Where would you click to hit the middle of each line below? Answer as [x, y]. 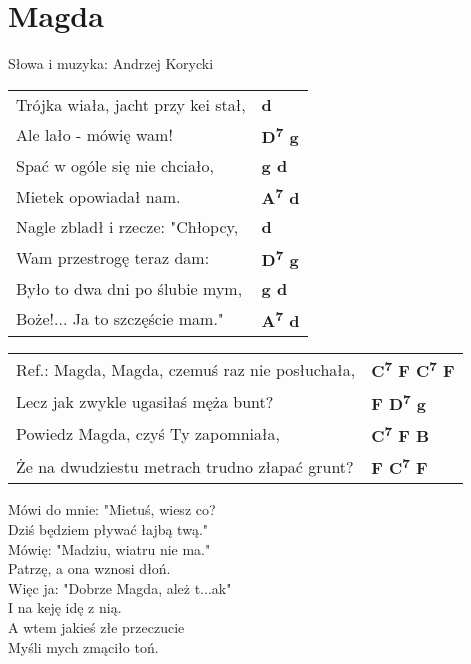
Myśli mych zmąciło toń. [83, 646]
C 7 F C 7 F [413, 369]
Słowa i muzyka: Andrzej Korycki [111, 63]
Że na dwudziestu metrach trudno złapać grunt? [185, 466]
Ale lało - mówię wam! [94, 135]
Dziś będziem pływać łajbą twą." [108, 528]
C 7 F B [400, 434]
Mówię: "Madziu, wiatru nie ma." [109, 548]
